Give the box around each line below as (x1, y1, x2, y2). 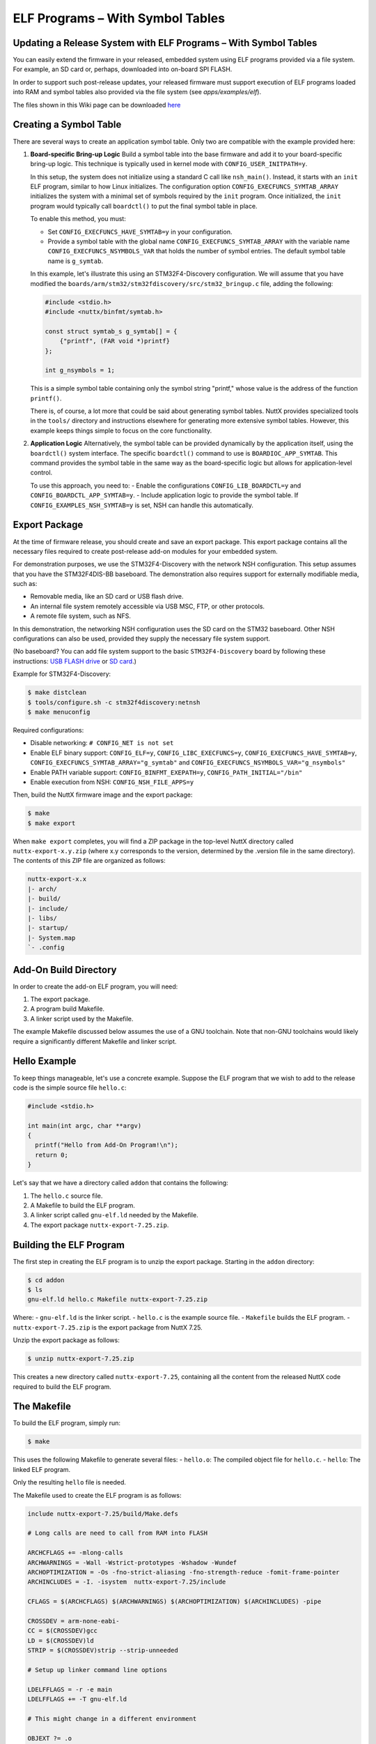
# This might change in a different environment (27, 1715, 197, 1722)
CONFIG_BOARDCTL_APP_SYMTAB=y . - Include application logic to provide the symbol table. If (30, 491, 299, 499)
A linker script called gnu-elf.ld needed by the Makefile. (30, 1211, 198, 1219)
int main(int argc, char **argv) (27, 1122, 142, 1129)
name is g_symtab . (47, 257, 104, 265)
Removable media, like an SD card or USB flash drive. (30, 592, 184, 601)
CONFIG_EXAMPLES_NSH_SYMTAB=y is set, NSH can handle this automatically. (30, 501, 254, 509)
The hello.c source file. (30, 1192, 103, 1200)
